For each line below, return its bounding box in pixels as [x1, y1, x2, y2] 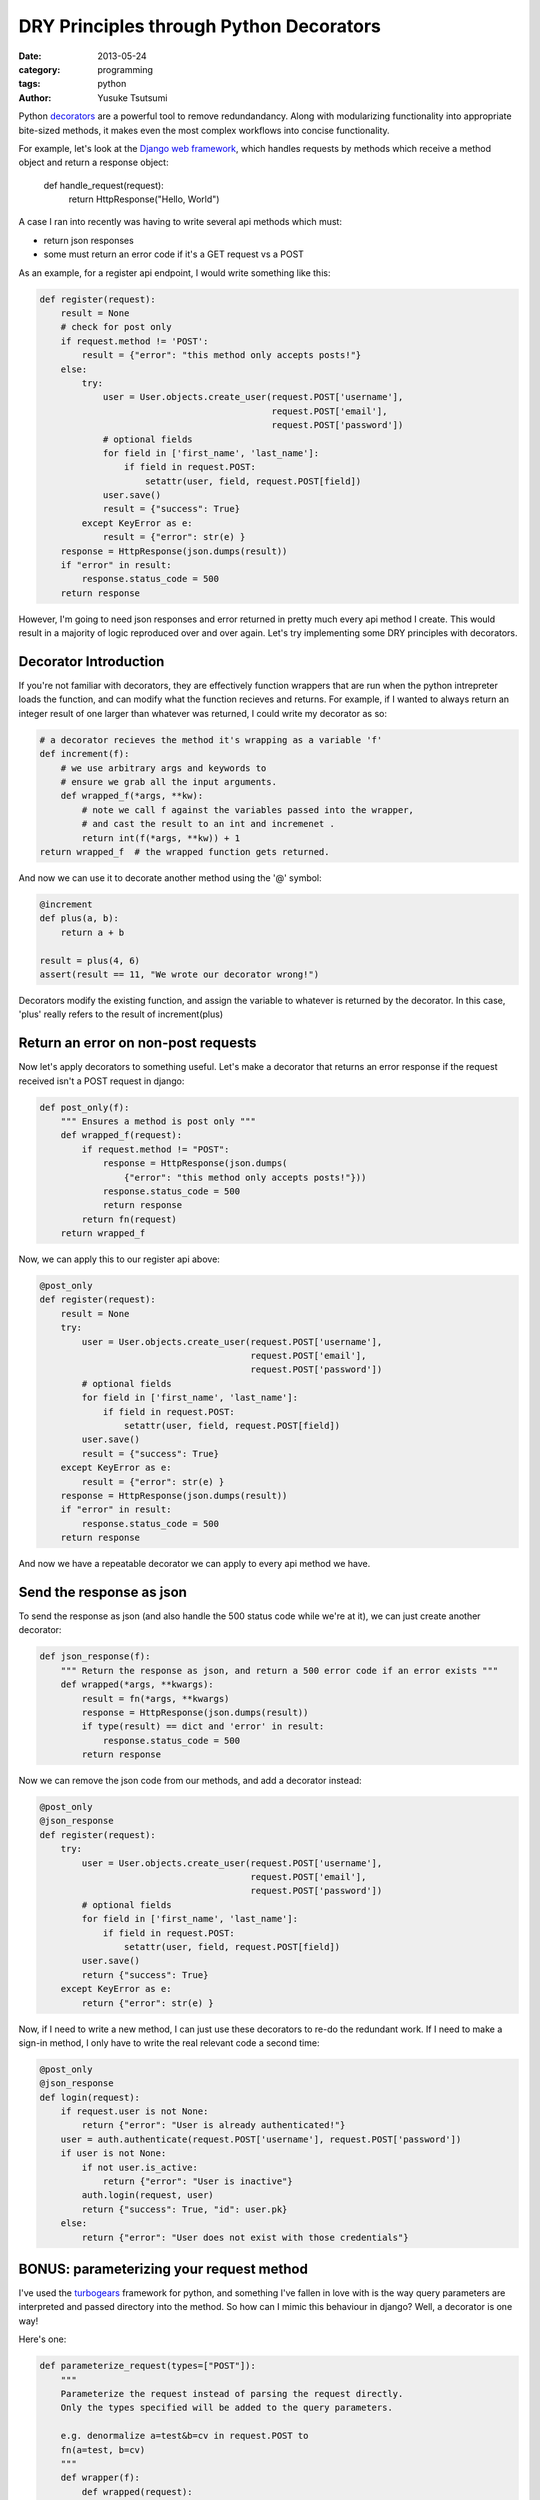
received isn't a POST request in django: [18, 1075, 185, 1087]
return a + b [60, 926, 125, 938]
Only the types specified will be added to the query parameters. [60, 2402, 394, 2414]
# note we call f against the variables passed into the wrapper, [81, 804, 415, 815]
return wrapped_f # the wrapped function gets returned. [39, 846, 330, 857]
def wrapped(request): [81, 2486, 194, 2497]
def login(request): [39, 2091, 140, 2103]
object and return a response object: [18, 156, 169, 169]
